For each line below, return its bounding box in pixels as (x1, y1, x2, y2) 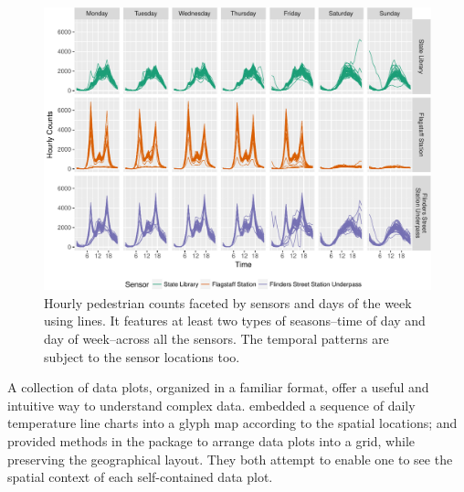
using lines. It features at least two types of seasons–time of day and (44, 311, 426, 330)
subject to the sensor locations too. (44, 347, 240, 366)
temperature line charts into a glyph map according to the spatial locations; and (7, 413, 458, 433)
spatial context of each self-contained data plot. (7, 467, 273, 487)
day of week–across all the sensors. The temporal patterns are (44, 329, 389, 348)
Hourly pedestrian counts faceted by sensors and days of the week (44, 293, 412, 312)
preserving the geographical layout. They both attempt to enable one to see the (7, 449, 453, 468)
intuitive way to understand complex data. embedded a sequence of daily (7, 395, 416, 414)
